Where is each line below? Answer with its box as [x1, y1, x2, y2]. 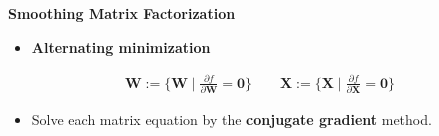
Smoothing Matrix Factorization [8, 3, 236, 23]
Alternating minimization [31, 36, 211, 57]
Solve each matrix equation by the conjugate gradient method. [31, 109, 432, 130]
